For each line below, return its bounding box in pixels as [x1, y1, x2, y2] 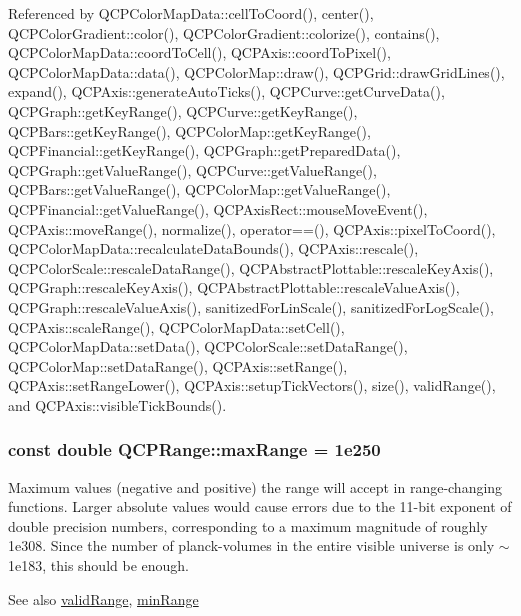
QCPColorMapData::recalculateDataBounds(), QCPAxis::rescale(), [8, 238, 419, 259]
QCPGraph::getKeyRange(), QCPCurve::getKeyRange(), [8, 100, 358, 121]
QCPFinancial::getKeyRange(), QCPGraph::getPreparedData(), [8, 140, 401, 161]
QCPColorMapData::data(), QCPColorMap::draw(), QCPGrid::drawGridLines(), [8, 61, 505, 82]
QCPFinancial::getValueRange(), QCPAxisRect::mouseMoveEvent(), [8, 198, 428, 219]
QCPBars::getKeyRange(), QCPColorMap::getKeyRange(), [8, 120, 371, 141]
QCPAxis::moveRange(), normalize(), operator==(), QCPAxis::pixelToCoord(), [8, 218, 496, 239]
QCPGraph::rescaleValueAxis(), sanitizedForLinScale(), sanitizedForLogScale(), [8, 296, 494, 317]
